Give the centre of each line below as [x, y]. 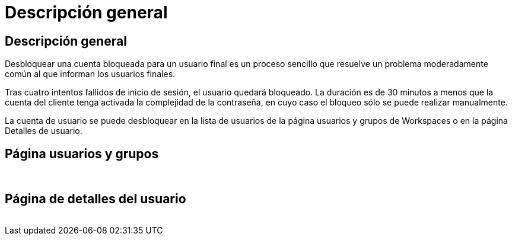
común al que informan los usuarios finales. [90, 74]
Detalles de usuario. [44, 131]
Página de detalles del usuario [96, 199]
